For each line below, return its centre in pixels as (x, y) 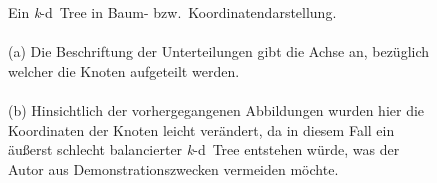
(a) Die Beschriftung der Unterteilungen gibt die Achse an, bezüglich (219, 51)
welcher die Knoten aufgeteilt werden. (124, 70)
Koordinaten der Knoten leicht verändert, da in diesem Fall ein (201, 129)
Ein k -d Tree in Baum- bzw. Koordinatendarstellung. (172, 12)
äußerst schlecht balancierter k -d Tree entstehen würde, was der (204, 149)
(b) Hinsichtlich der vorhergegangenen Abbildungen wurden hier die (216, 109)
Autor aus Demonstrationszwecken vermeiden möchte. (173, 168)
